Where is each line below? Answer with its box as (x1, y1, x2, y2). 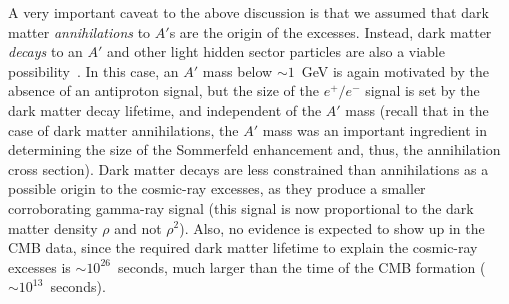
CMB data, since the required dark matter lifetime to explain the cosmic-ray (8, 237, 478, 258)
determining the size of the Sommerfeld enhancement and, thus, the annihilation (8, 139, 501, 160)
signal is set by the (365, 80, 480, 101)
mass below (202, 60, 273, 81)
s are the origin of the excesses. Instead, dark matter (169, 21, 492, 42)
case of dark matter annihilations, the (8, 119, 239, 140)
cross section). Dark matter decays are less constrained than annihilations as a (8, 158, 489, 179)
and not (114, 217, 162, 238)
